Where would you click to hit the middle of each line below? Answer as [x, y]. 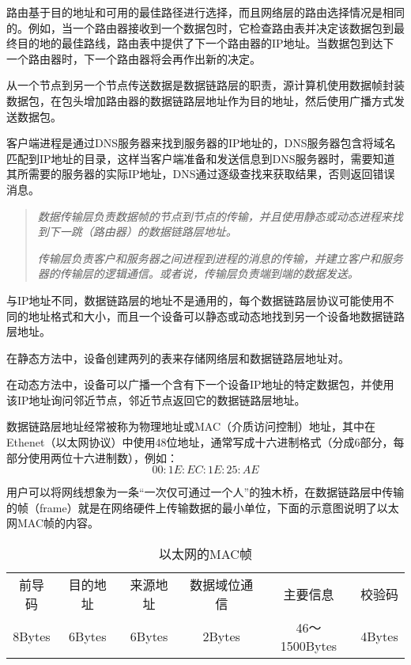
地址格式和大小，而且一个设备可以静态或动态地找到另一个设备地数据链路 [216, 315]
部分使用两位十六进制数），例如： [92, 457]
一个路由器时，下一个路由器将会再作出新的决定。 [134, 58]
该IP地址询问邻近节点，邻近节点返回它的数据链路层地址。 [156, 399]
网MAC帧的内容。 [53, 523]
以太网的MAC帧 [205, 554]
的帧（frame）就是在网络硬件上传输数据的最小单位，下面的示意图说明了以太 [203, 507]
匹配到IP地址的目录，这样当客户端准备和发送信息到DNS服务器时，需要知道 [201, 158]
